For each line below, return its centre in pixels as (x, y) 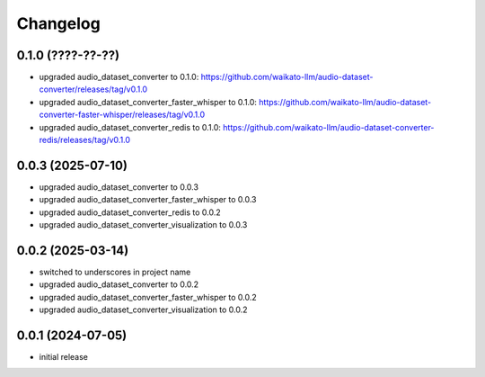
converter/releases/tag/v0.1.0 (93, 89)
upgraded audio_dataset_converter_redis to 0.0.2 (130, 212)
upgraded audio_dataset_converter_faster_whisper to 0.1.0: (148, 102)
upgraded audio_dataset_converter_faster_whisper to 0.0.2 (148, 297)
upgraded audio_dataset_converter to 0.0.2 (119, 284)
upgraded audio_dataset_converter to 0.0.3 (119, 187)
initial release (64, 357)
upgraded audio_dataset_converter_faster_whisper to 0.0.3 (148, 200)
